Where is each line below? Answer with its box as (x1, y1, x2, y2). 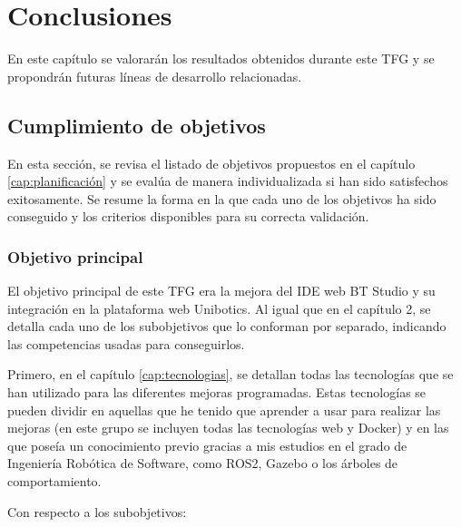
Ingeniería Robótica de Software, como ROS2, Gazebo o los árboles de (7, 454, 398, 473)
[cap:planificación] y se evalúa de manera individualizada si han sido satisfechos (7, 171, 448, 190)
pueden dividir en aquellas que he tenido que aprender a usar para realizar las (7, 400, 441, 419)
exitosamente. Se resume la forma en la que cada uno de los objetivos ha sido (7, 189, 436, 208)
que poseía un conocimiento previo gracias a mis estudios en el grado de (7, 435, 407, 454)
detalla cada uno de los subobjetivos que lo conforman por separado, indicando (7, 317, 446, 336)
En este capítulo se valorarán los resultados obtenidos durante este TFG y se (7, 49, 435, 68)
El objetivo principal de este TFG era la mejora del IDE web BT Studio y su (7, 281, 436, 300)
